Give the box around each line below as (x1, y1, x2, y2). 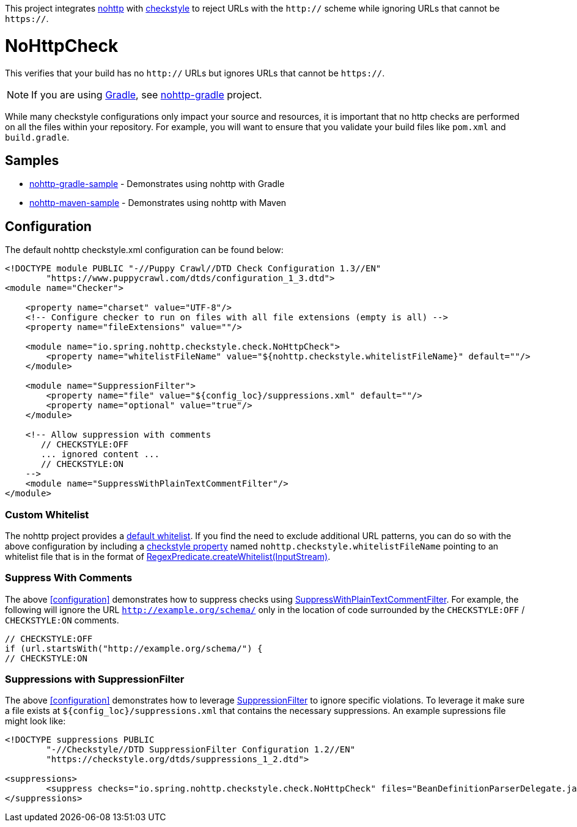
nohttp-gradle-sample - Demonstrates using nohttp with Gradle (29, 178, 285, 189)
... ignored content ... (41, 449, 160, 460)
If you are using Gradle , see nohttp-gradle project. (31, 88, 262, 101)
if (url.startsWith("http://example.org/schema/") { (5, 643, 263, 653)
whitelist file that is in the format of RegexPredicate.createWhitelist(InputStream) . (5, 551, 331, 562)
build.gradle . (5, 131, 70, 142)
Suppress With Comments (5, 572, 133, 584)
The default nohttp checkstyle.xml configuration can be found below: (5, 244, 284, 255)
